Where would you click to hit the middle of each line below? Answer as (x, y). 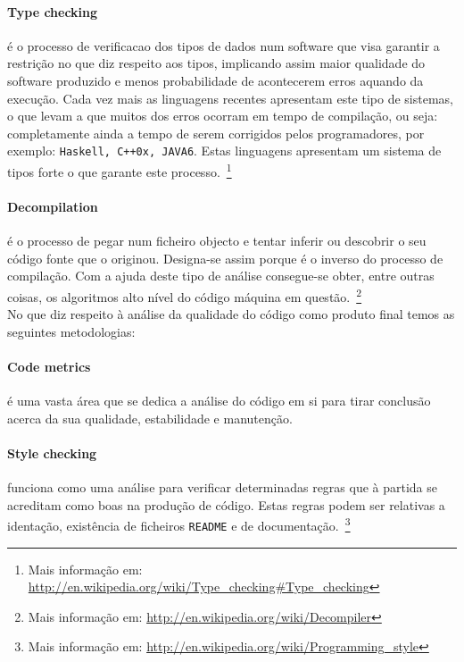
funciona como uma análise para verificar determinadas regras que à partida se (223, 487)
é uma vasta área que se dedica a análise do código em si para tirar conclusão (219, 401)
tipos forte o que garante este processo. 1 (120, 170)
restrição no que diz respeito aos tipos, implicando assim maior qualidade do (216, 63)
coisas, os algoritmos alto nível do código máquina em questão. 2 (185, 295)
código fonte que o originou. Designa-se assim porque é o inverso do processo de (225, 258)
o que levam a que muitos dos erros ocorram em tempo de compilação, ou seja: (223, 116)
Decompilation (53, 206)
